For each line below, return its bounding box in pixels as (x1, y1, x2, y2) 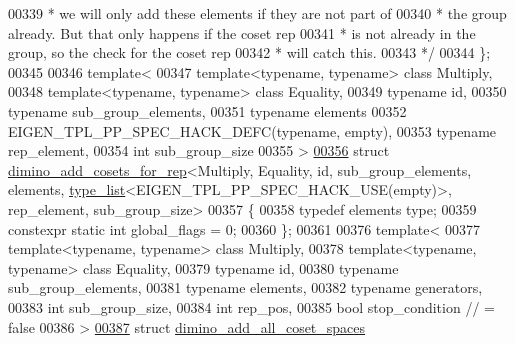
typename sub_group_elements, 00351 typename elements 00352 (8, 100, 407, 121)
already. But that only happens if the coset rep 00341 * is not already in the (8, 22, 476, 43)
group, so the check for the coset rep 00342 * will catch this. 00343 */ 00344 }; (8, 42, 491, 63)
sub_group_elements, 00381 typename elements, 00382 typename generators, (8, 277, 483, 298)
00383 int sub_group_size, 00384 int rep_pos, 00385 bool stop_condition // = (8, 296, 495, 317)
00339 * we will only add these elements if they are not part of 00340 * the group (8, 3, 507, 23)
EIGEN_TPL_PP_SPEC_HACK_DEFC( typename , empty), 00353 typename (8, 120, 497, 141)
